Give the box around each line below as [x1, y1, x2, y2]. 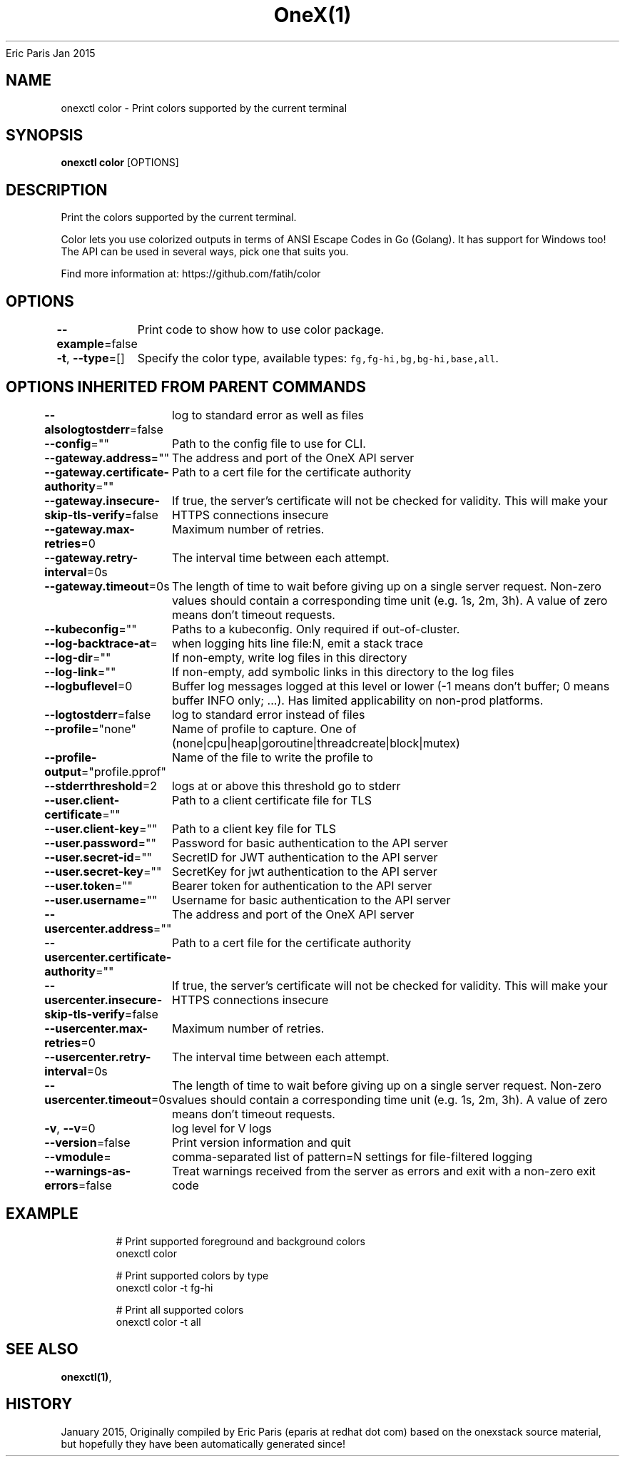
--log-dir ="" [44, 650, 111, 665]
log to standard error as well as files [171, 407, 365, 422]
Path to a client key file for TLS [171, 821, 337, 836]
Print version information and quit [171, 1135, 351, 1150]
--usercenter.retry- [44, 1049, 151, 1064]
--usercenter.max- [44, 1021, 148, 1036]
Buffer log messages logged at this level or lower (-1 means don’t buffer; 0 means [171, 678, 610, 693]
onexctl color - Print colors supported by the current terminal [61, 101, 347, 114]
